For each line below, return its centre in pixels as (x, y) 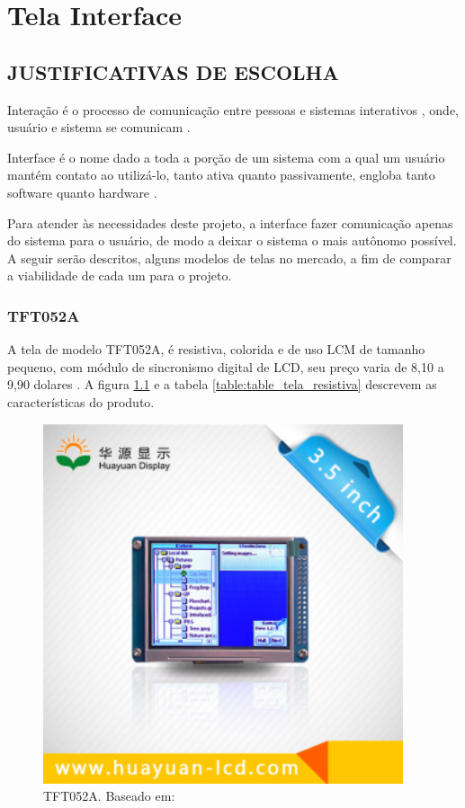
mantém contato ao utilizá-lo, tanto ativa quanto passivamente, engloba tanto (221, 175)
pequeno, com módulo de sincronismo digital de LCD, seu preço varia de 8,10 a (226, 366)
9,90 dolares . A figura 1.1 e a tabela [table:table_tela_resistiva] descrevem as (222, 384)
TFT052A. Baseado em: (109, 796)
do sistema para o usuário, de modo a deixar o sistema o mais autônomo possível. (232, 240)
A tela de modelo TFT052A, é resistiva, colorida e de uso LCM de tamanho (216, 349)
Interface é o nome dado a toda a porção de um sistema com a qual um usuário (226, 157)
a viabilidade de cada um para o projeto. (120, 275)
